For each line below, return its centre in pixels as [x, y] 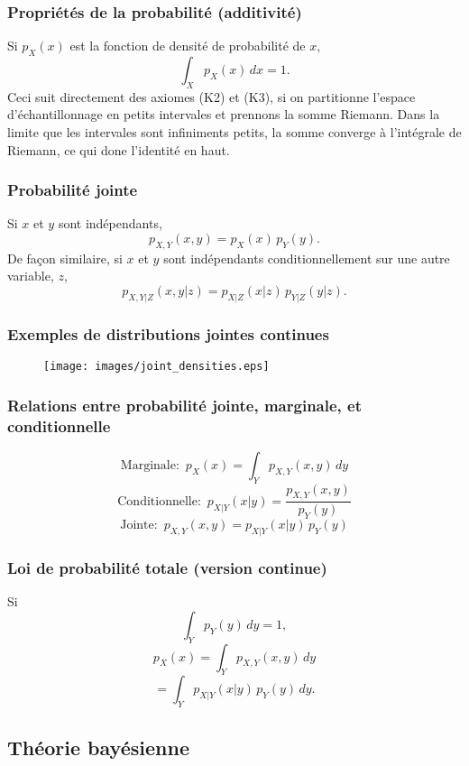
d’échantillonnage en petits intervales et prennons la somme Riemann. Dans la [224, 114]
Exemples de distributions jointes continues [168, 333]
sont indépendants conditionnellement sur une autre [307, 258]
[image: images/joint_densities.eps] [156, 366]
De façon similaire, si [65, 258]
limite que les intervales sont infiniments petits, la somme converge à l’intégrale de [234, 132]
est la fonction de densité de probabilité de [188, 46]
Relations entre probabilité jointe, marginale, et [184, 405]
